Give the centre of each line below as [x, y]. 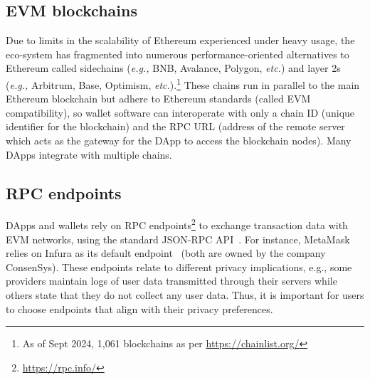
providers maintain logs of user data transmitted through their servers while [171, 281]
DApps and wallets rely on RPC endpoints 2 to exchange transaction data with [177, 224]
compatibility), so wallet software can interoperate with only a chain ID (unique [180, 112]
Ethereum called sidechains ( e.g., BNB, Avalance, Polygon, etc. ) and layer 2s [173, 68]
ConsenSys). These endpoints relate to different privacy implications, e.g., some [179, 266]
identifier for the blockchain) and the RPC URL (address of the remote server [175, 126]
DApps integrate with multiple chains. [89, 154]
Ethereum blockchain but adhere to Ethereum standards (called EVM [158, 99]
